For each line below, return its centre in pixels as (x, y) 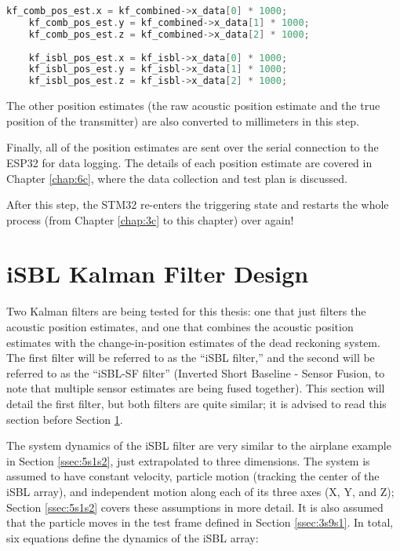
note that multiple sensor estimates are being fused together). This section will (196, 388)
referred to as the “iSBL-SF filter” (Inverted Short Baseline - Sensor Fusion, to (196, 372)
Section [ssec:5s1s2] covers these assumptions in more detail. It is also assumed (195, 507)
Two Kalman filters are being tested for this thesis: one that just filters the (186, 311)
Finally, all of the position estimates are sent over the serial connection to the (193, 147)
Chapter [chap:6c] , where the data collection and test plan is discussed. (177, 178)
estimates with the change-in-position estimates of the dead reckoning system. (193, 342)
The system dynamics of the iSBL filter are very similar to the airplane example (199, 445)
